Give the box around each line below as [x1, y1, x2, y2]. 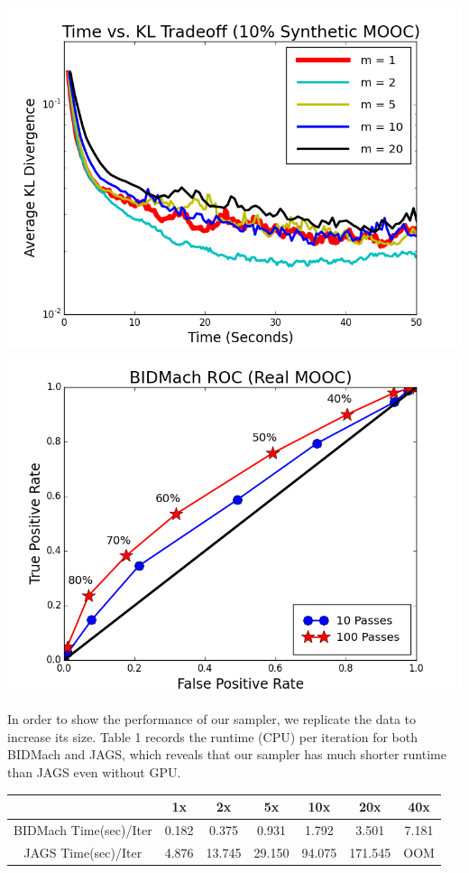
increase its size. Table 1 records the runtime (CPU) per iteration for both [7, 727, 418, 746]
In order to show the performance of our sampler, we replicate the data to [7, 710, 417, 729]
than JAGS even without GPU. [7, 762, 181, 781]
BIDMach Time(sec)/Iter [14, 820, 152, 839]
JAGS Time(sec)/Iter [23, 842, 143, 861]
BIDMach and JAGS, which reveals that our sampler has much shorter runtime [7, 745, 446, 764]
